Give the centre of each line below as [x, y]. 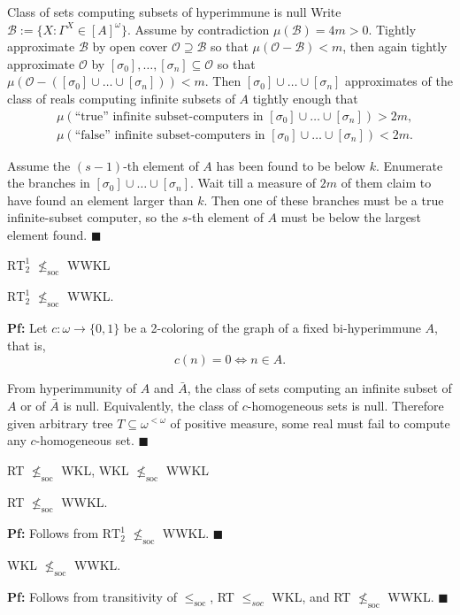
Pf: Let [27, 328]
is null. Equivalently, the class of [151, 405]
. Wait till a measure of [253, 183]
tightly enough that [305, 98]
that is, [27, 345]
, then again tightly [395, 46]
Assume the [39, 165]
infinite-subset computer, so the [93, 217]
